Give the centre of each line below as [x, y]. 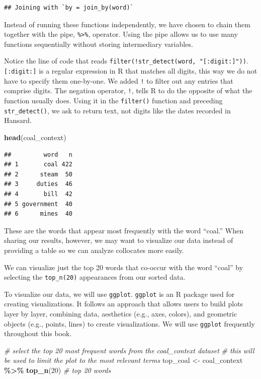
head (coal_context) [35, 137]
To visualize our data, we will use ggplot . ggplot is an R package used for [119, 294]
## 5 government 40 [38, 204]
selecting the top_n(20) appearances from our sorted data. [95, 277]
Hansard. [18, 120]
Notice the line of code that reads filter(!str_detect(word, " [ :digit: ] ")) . [126, 61]
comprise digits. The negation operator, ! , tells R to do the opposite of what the [128, 90]
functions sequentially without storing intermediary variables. [99, 44]
